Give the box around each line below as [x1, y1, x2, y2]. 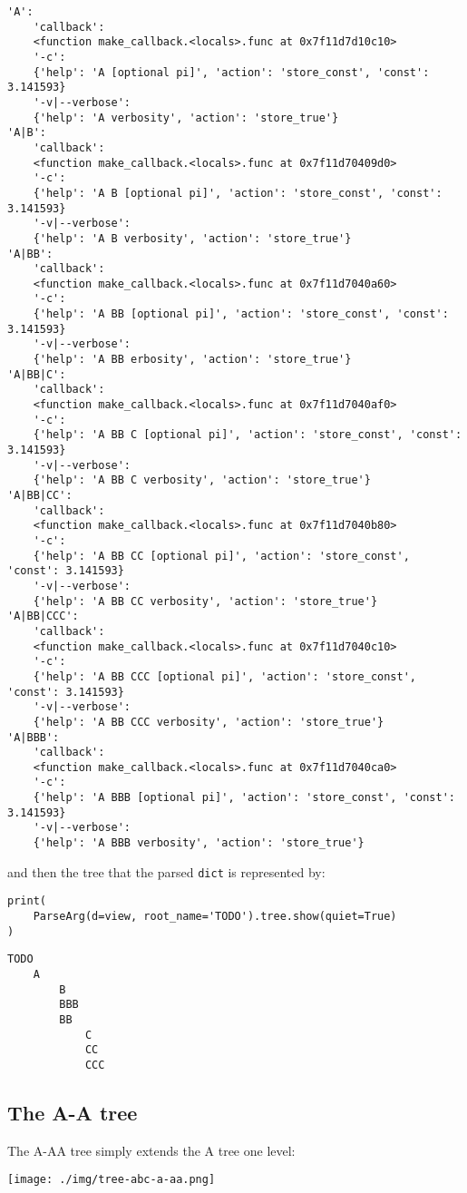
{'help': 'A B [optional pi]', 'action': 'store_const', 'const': [33, 186, 443, 200]
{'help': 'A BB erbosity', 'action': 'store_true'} [33, 353, 352, 367]
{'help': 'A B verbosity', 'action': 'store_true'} [33, 231, 352, 245]
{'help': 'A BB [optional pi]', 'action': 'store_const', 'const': [33, 308, 449, 321]
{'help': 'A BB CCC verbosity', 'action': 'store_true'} [33, 715, 384, 729]
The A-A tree [7, 1099, 138, 1127]
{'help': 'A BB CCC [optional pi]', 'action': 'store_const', [33, 670, 417, 683]
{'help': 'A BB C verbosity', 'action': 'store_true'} [33, 474, 371, 487]
